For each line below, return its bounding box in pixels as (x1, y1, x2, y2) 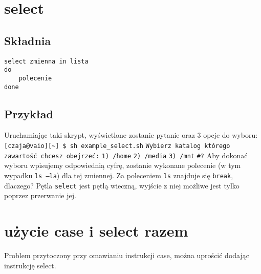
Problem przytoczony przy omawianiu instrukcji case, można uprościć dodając (4, 249, 249, 260)
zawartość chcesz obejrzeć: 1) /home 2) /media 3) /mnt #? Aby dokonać (4, 150, 248, 160)
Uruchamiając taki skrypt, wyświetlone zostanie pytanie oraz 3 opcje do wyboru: (4, 130, 258, 140)
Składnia (4, 32, 51, 48)
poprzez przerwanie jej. (4, 190, 76, 201)
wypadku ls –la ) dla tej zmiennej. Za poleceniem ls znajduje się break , (4, 170, 233, 180)
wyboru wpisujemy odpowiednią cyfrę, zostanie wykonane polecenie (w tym (4, 160, 241, 171)
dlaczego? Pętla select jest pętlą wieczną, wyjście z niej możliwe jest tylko (4, 180, 240, 191)
